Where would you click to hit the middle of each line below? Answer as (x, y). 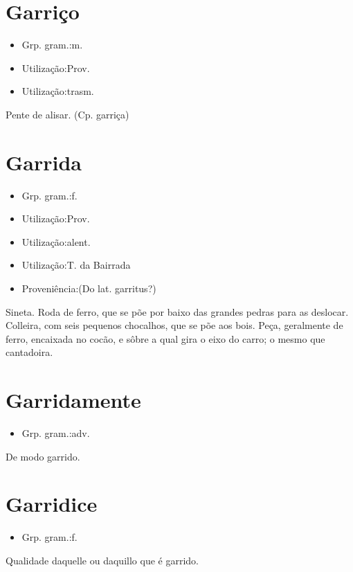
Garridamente (73, 400)
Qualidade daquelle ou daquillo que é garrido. (102, 560)
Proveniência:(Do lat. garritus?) (89, 288)
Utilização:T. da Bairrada (76, 265)
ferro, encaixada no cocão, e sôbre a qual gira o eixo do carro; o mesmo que (165, 338)
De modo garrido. (43, 456)
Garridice (52, 504)
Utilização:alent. (56, 241)
